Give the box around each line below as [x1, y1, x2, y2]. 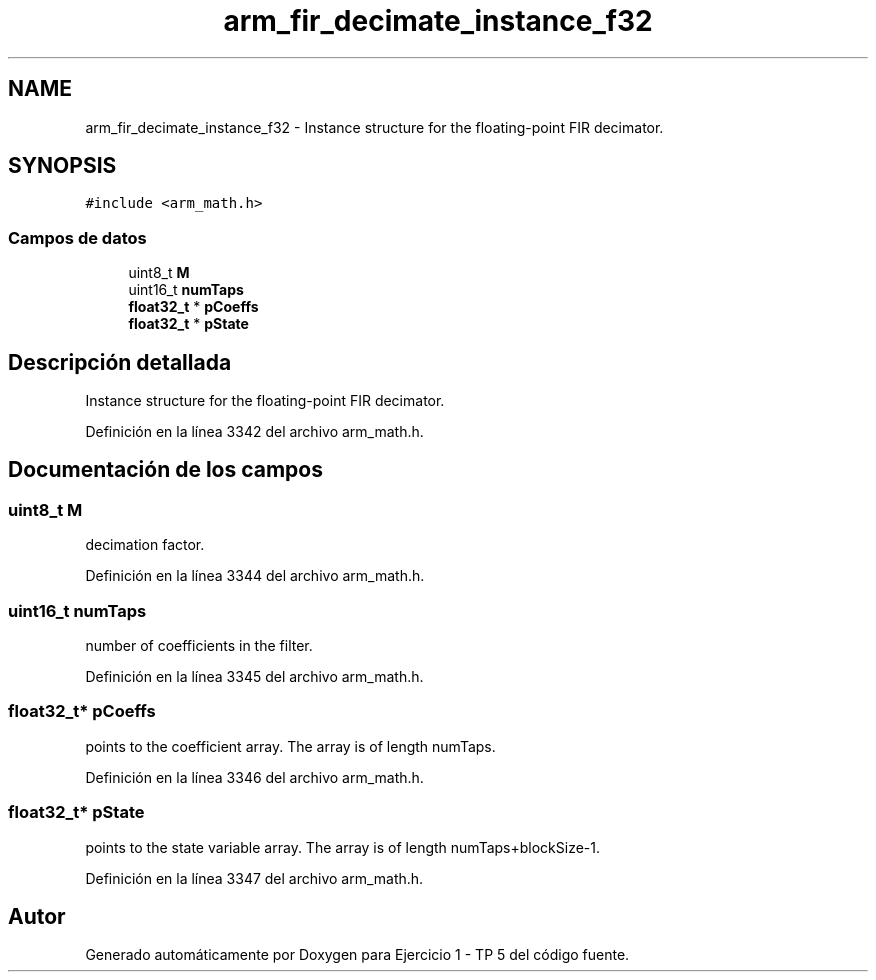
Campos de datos [8, 227, 147, 248]
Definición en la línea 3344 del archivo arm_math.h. [85, 567, 425, 585]
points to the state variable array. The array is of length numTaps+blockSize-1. [85, 838, 601, 856]
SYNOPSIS [8, 153, 117, 179]
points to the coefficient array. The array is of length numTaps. [85, 737, 496, 755]
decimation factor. [85, 536, 205, 554]
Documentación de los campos [8, 457, 323, 483]
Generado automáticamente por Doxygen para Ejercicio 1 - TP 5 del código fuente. [85, 946, 630, 964]
